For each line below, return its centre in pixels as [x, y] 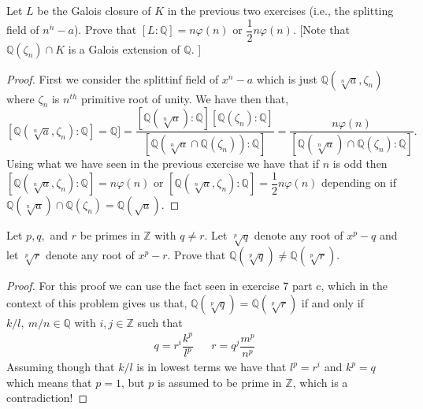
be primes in [110, 235]
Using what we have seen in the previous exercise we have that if [163, 164]
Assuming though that [61, 367]
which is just [287, 78]
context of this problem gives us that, [97, 302]
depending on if [359, 182]
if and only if [332, 302]
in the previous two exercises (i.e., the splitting [280, 10]
